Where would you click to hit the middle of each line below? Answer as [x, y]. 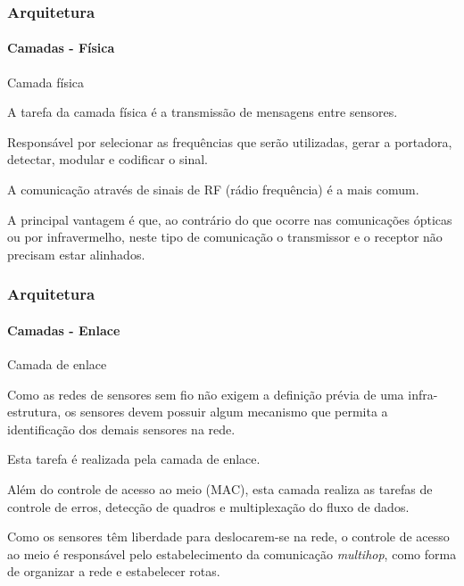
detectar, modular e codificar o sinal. [108, 159]
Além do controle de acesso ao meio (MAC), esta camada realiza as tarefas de [220, 489]
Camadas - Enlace [64, 330]
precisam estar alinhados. [76, 254]
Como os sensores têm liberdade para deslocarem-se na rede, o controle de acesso [228, 536]
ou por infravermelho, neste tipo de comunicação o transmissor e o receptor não [225, 237]
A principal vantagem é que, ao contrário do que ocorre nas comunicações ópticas [230, 219]
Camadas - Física [61, 48]
